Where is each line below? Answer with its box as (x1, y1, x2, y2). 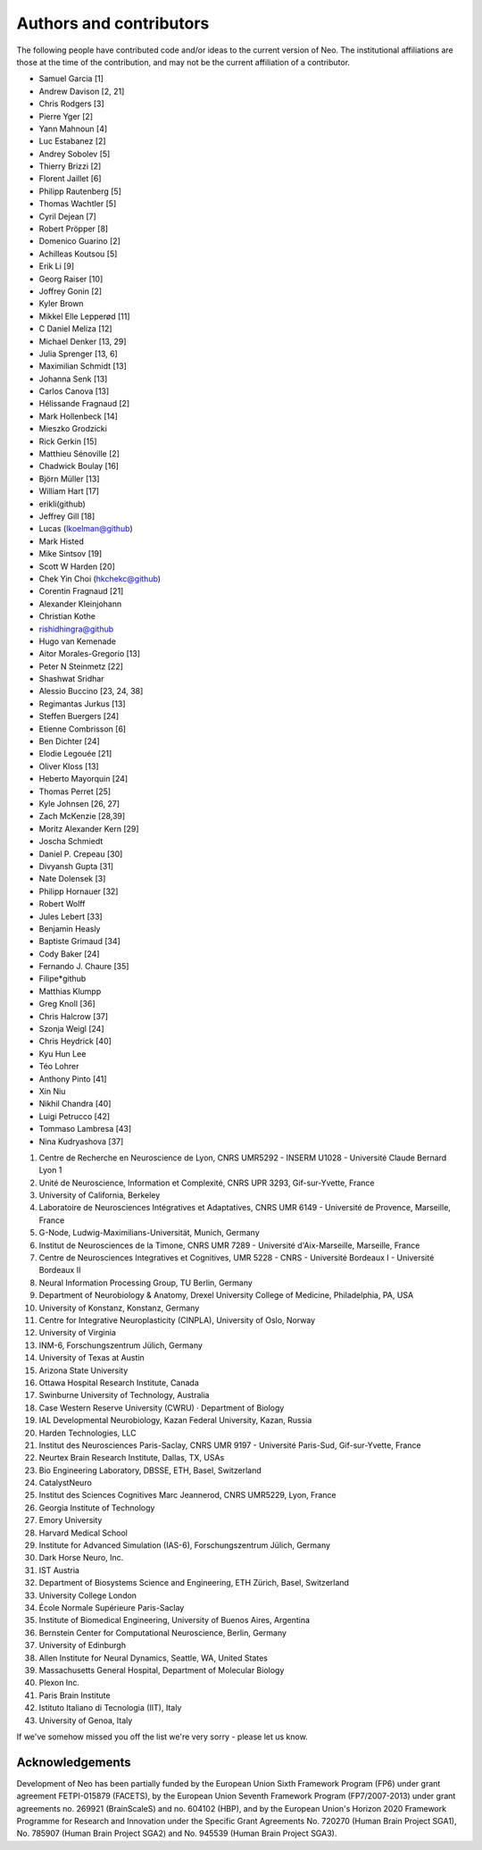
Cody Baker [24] (38, 948, 100, 959)
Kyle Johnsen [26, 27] (38, 798, 120, 808)
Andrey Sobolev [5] (38, 148, 111, 159)
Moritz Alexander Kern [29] (38, 823, 139, 834)
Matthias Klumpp (38, 985, 102, 996)
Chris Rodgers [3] (38, 98, 104, 109)
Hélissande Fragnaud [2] (38, 398, 130, 409)
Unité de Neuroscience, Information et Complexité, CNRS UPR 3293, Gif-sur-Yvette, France (38, 1177, 375, 1188)
